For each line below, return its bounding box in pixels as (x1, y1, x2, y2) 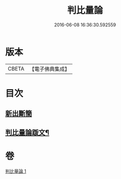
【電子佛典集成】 (29, 65, 70, 73)
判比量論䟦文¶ (5, 128, 50, 137)
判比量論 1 (5, 168, 26, 174)
